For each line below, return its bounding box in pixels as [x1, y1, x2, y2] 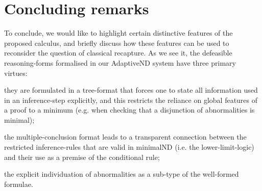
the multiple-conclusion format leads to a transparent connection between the [4, 131, 247, 142]
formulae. [4, 178, 33, 189]
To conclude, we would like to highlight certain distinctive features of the [4, 28, 233, 38]
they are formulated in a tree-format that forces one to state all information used [4, 85, 258, 95]
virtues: [4, 67, 28, 78]
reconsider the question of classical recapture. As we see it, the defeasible [4, 47, 232, 58]
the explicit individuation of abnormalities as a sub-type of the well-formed [4, 169, 239, 179]
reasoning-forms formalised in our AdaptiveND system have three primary [4, 57, 236, 68]
